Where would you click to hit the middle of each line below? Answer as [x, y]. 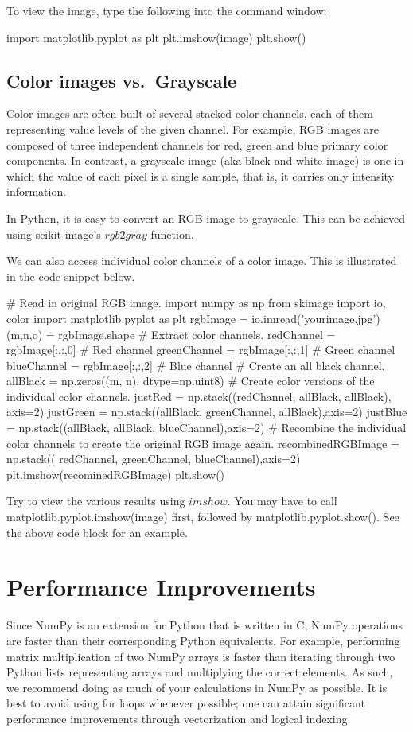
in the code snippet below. [71, 276]
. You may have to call [282, 501]
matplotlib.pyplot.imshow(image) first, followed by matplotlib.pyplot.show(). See [203, 517]
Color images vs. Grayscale [122, 80]
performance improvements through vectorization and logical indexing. [179, 718]
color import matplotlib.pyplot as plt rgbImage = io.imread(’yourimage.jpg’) [193, 318]
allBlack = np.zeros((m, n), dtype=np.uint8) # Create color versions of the [191, 381]
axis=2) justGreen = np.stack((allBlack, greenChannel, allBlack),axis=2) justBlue [207, 412]
